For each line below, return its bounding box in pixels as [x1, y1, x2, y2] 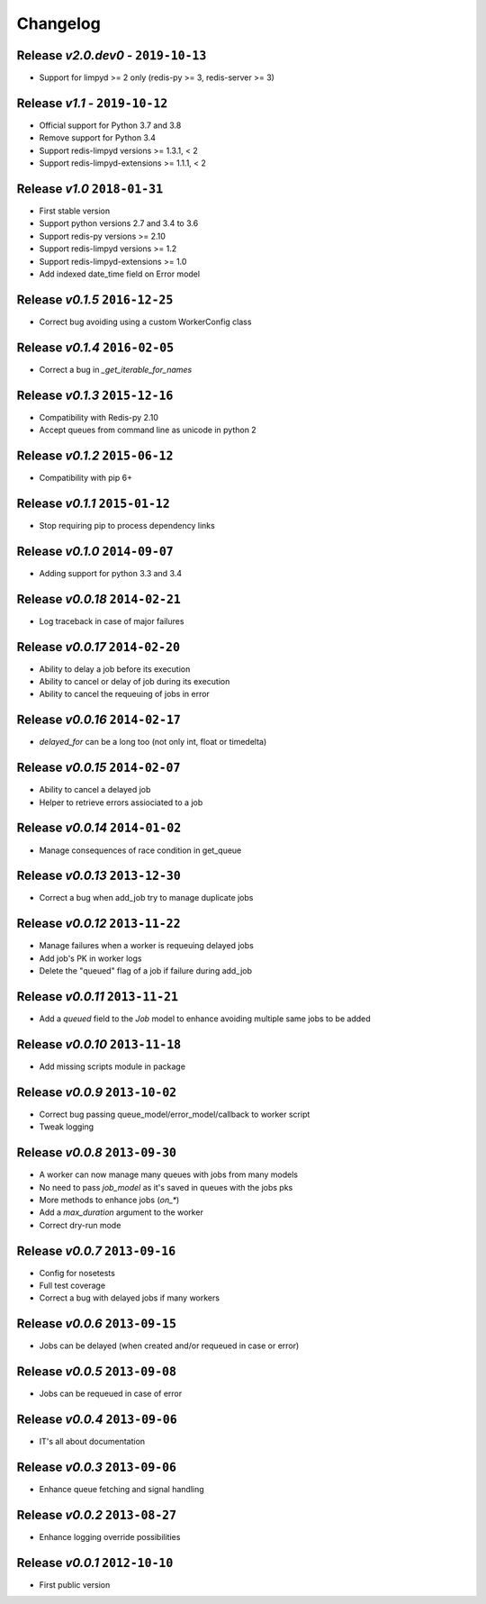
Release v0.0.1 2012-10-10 [16, 1554, 174, 1571]
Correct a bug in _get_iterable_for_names [39, 364, 193, 375]
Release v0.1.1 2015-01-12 [16, 495, 170, 511]
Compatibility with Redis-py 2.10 [39, 412, 159, 422]
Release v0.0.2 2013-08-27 [16, 1507, 177, 1522]
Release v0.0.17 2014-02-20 [16, 639, 180, 655]
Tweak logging [39, 1121, 94, 1132]
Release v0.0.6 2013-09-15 [16, 1316, 177, 1332]
